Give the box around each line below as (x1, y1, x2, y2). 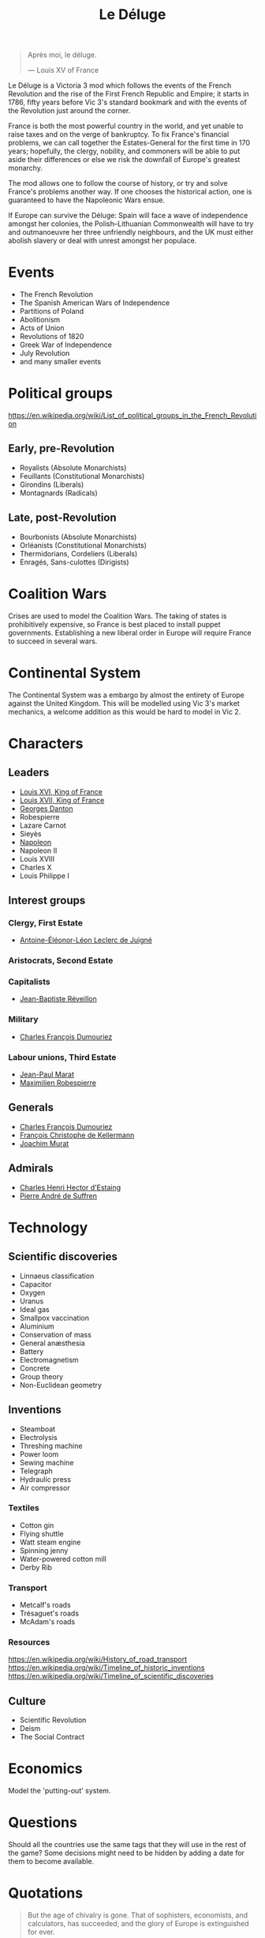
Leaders (8, 766, 50, 779)
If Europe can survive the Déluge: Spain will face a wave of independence (8, 211, 248, 221)
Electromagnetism (19, 1355, 79, 1364)
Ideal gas (19, 1304, 50, 1314)
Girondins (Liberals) (19, 480, 84, 489)
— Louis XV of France (27, 66, 99, 75)
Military (8, 1014, 39, 1025)
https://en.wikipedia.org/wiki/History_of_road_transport (8, 1654, 188, 1665)
